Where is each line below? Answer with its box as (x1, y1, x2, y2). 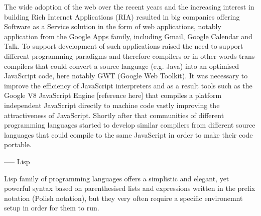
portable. (4, 139, 32, 150)
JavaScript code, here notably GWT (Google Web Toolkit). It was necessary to (4, 70, 248, 81)
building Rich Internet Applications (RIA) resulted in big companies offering (4, 11, 240, 22)
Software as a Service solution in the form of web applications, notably (4, 21, 221, 32)
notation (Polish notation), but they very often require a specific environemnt (4, 192, 243, 203)
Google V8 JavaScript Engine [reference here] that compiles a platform (4, 90, 222, 100)
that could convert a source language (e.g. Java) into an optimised (35, 60, 239, 71)
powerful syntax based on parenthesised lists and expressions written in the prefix (4, 183, 255, 193)
